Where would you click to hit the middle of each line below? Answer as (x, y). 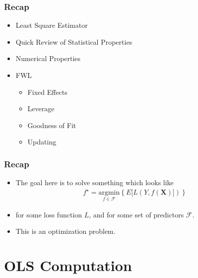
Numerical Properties (48, 58)
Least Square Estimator (52, 25)
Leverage (41, 108)
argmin (109, 193)
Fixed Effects (47, 92)
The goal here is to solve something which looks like (95, 182)
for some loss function (49, 214)
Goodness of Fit (52, 125)
